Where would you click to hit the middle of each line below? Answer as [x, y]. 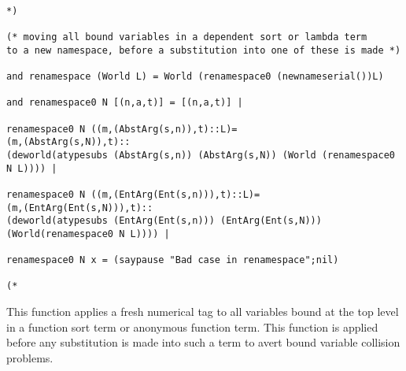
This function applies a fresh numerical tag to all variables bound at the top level [203, 312]
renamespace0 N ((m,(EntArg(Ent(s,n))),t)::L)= [133, 194]
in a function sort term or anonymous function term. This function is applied [192, 326]
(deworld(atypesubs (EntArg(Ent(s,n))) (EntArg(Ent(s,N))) [164, 221]
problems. [30, 357]
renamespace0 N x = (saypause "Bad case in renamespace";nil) [173, 260]
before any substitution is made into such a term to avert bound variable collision [203, 342]
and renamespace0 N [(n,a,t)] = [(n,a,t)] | [125, 103]
